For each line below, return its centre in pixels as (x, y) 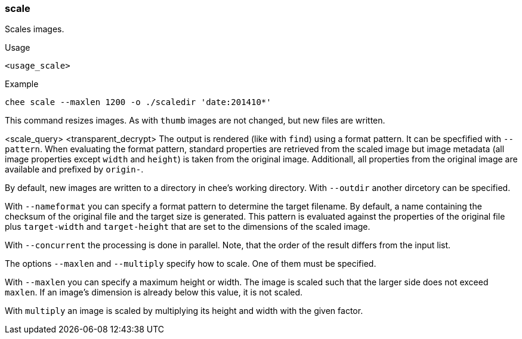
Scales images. (35, 29)
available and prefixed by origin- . (74, 169)
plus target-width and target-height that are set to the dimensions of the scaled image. (188, 227)
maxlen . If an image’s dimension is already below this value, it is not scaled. (154, 292)
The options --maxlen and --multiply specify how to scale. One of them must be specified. (191, 264)
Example (22, 84)
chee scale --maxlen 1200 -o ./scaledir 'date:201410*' (138, 102)
